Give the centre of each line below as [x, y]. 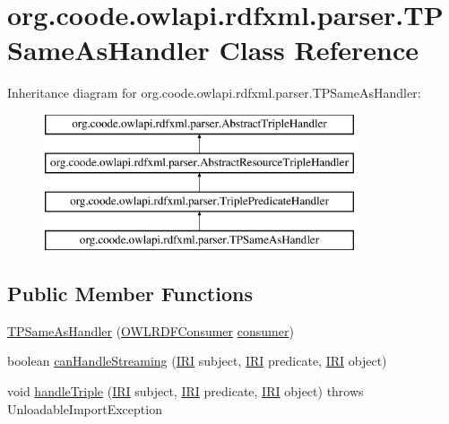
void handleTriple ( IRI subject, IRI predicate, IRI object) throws [186, 391]
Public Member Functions [130, 294]
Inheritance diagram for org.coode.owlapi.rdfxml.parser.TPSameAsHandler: [214, 93]
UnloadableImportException [85, 408]
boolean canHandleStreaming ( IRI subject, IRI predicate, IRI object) [197, 361]
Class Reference [319, 50]
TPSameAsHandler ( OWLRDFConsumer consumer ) [151, 330]
